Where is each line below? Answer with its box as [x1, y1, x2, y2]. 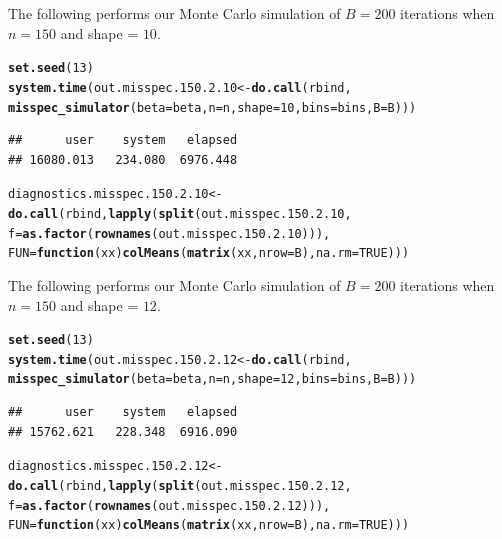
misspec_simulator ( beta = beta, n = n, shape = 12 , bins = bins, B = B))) [8, 372, 417, 387]
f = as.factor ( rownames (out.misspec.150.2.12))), [8, 498, 331, 513]
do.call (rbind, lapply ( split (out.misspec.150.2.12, [8, 478, 352, 493]
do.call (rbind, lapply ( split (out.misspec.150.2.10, [8, 207, 352, 221]
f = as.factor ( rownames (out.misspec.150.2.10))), [8, 226, 331, 241]
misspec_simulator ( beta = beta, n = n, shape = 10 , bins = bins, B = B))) [8, 100, 417, 115]
